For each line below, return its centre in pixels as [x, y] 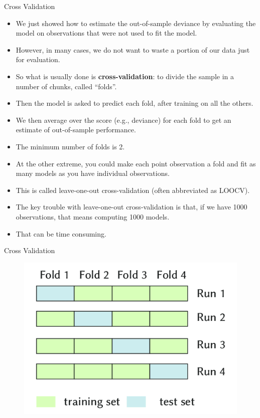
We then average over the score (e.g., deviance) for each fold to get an [123, 120]
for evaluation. [38, 59]
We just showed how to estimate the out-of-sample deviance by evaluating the [136, 23]
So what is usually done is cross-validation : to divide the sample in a [125, 76]
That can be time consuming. [61, 233]
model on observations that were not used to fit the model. [106, 33]
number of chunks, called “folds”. [66, 86]
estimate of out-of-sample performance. [76, 130]
